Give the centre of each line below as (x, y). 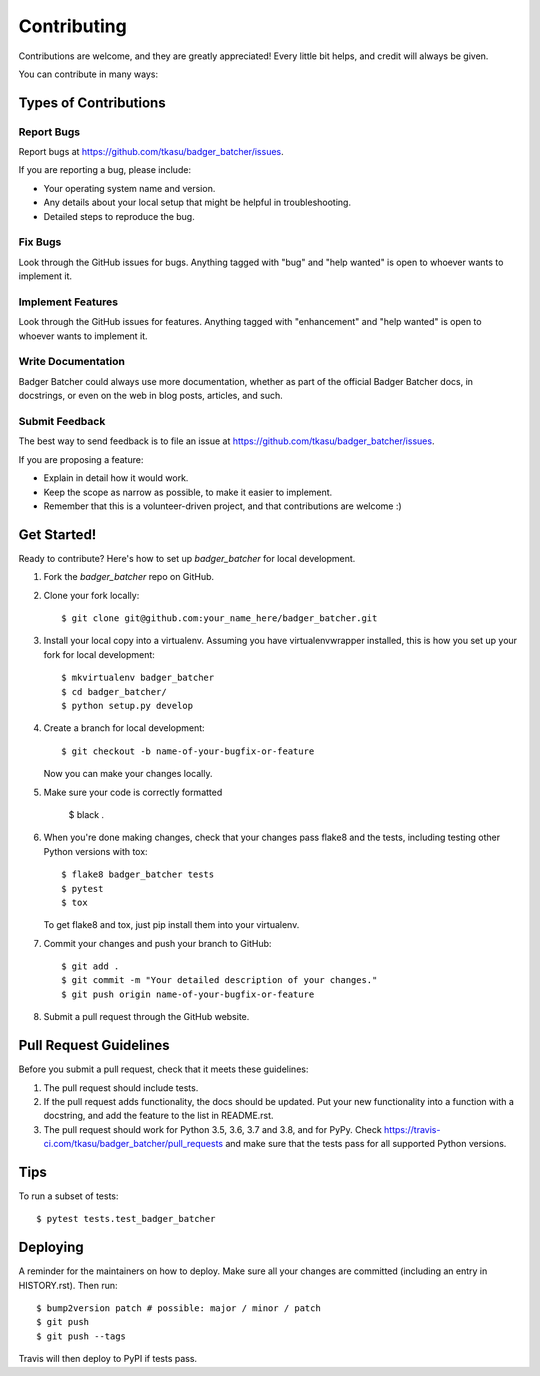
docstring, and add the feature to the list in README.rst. (158, 1116)
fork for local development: (99, 654)
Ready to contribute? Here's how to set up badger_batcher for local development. (187, 558)
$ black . (86, 814)
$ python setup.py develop (127, 705)
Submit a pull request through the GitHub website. (146, 1017)
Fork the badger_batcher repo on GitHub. (129, 577)
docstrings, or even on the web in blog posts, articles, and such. (151, 396)
